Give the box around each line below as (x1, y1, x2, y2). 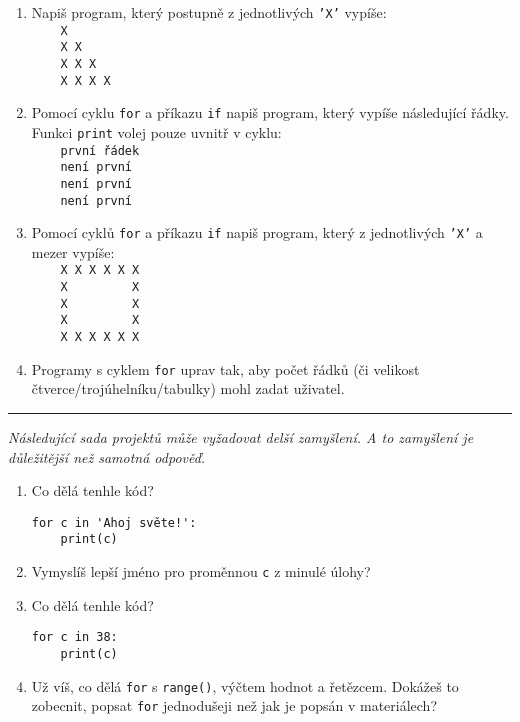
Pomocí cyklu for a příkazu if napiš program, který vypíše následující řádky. (31, 102, 509, 123)
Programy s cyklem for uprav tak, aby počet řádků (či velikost (31, 358, 420, 379)
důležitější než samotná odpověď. (8, 446, 206, 467)
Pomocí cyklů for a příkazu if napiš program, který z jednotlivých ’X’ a (31, 222, 483, 243)
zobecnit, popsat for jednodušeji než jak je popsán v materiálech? (31, 695, 438, 716)
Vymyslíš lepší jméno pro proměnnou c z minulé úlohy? (31, 561, 371, 582)
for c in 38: (31, 630, 118, 645)
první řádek (60, 143, 140, 158)
